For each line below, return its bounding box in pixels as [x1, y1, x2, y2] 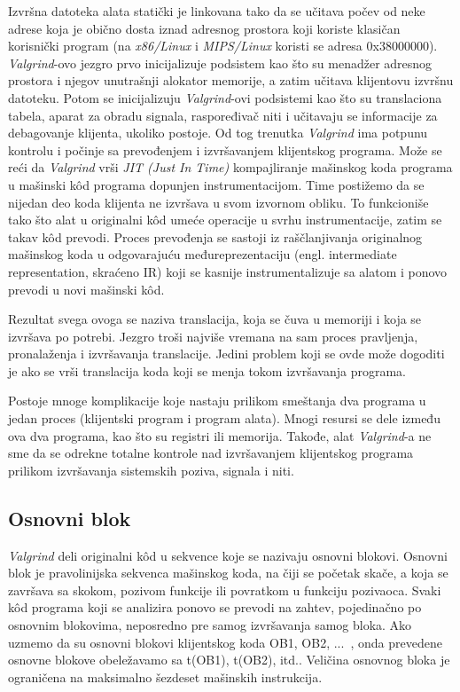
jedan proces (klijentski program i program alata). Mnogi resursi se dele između [8, 409, 441, 428]
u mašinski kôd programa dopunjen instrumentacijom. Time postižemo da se [8, 175, 425, 193]
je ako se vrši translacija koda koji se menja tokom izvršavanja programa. [8, 361, 406, 380]
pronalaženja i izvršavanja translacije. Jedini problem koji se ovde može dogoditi [8, 344, 445, 363]
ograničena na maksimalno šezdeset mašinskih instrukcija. [8, 667, 323, 686]
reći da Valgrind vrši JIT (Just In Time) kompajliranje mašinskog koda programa [8, 158, 453, 177]
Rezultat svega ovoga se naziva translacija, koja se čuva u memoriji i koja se [8, 310, 422, 328]
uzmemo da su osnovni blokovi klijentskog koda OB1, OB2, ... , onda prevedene [8, 633, 442, 651]
